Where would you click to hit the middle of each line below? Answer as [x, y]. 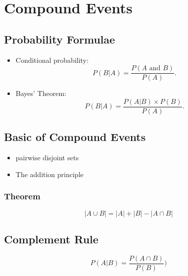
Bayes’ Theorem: [41, 93]
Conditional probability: [52, 60]
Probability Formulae [60, 39]
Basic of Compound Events [75, 137]
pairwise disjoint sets [47, 158]
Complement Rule [51, 239]
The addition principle [49, 174]
